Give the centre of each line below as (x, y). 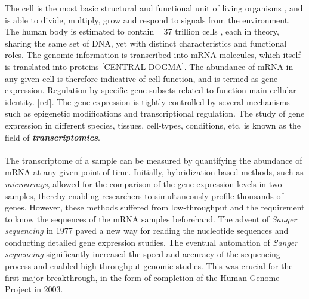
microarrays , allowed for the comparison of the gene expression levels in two (143, 183)
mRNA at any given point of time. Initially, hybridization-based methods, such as (154, 172)
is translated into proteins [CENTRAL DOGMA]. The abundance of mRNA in (149, 66)
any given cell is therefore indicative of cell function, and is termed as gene (141, 78)
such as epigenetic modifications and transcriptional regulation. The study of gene (155, 113)
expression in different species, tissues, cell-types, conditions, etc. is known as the (153, 125)
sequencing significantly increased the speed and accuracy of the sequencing (143, 254)
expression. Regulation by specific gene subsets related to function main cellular (151, 90)
